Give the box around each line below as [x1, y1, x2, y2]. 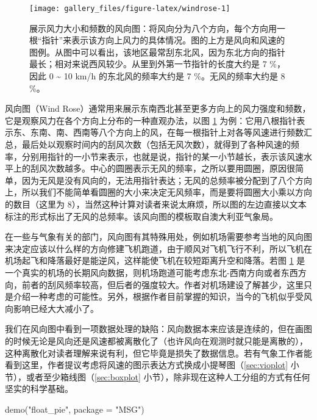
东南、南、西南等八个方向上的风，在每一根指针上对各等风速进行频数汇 [30, 126, 312, 139]
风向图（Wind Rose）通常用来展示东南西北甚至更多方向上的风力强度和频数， [5, 102, 311, 115]
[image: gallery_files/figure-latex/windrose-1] [29, 4, 230, 13]
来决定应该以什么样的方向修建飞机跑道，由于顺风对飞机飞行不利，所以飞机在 [5, 242, 312, 255]
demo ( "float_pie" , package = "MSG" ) [5, 402, 144, 415]
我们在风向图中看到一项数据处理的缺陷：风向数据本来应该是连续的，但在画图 [5, 322, 312, 335]
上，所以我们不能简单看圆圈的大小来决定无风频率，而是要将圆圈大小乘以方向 [5, 186, 312, 198]
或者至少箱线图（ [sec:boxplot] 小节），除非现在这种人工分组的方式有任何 [26, 370, 310, 383]
